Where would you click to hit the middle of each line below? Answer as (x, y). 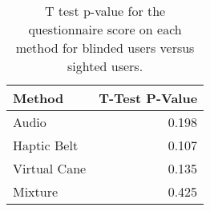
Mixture (36, 191)
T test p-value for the (105, 11)
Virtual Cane (50, 168)
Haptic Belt (46, 145)
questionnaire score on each (105, 29)
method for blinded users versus (105, 48)
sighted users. (105, 66)
